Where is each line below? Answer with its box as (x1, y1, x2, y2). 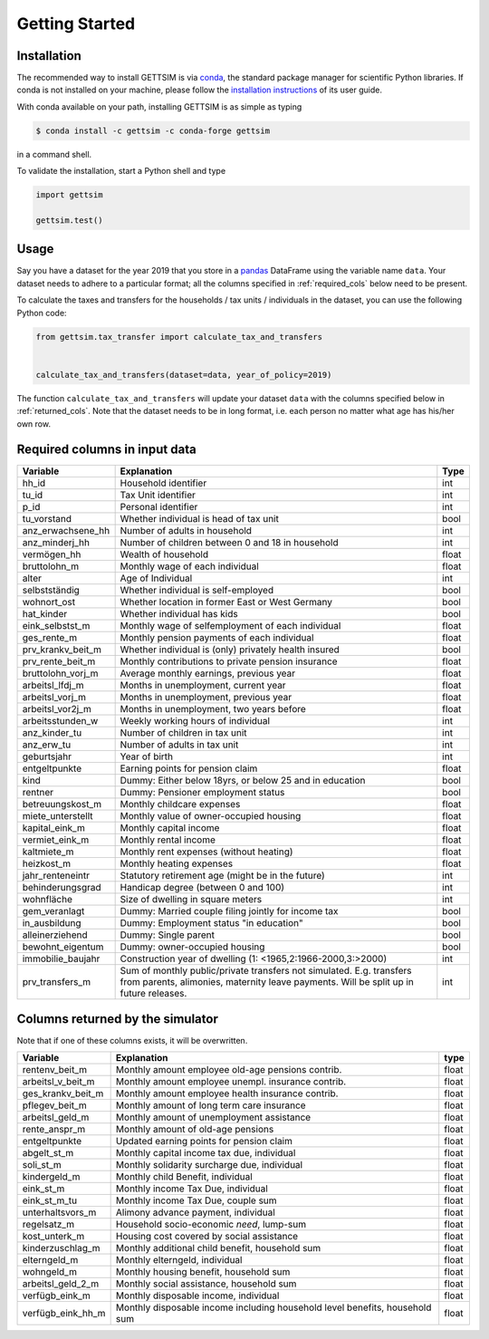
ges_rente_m (22, 631, 77, 644)
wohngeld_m (22, 1266, 77, 1278)
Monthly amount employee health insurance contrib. (115, 1087, 339, 1100)
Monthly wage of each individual (120, 560, 260, 573)
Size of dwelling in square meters (120, 893, 263, 906)
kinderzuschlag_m (22, 1242, 101, 1255)
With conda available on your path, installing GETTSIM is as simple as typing (16, 101, 302, 112)
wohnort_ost (22, 596, 76, 609)
